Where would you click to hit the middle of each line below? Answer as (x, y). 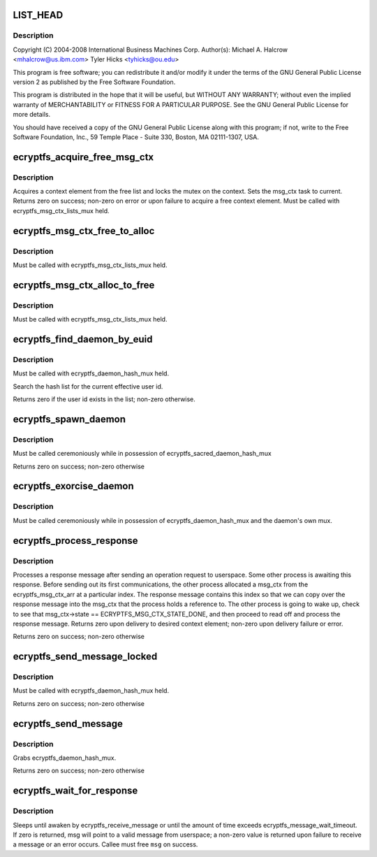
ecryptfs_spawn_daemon (69, 419)
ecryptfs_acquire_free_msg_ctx (83, 157)
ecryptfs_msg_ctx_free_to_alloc (84, 231)
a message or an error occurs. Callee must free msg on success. (105, 844)
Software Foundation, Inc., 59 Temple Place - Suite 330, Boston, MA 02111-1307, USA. (136, 137)
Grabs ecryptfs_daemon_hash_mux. (65, 758)
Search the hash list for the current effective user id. (88, 386)
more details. (32, 115)
